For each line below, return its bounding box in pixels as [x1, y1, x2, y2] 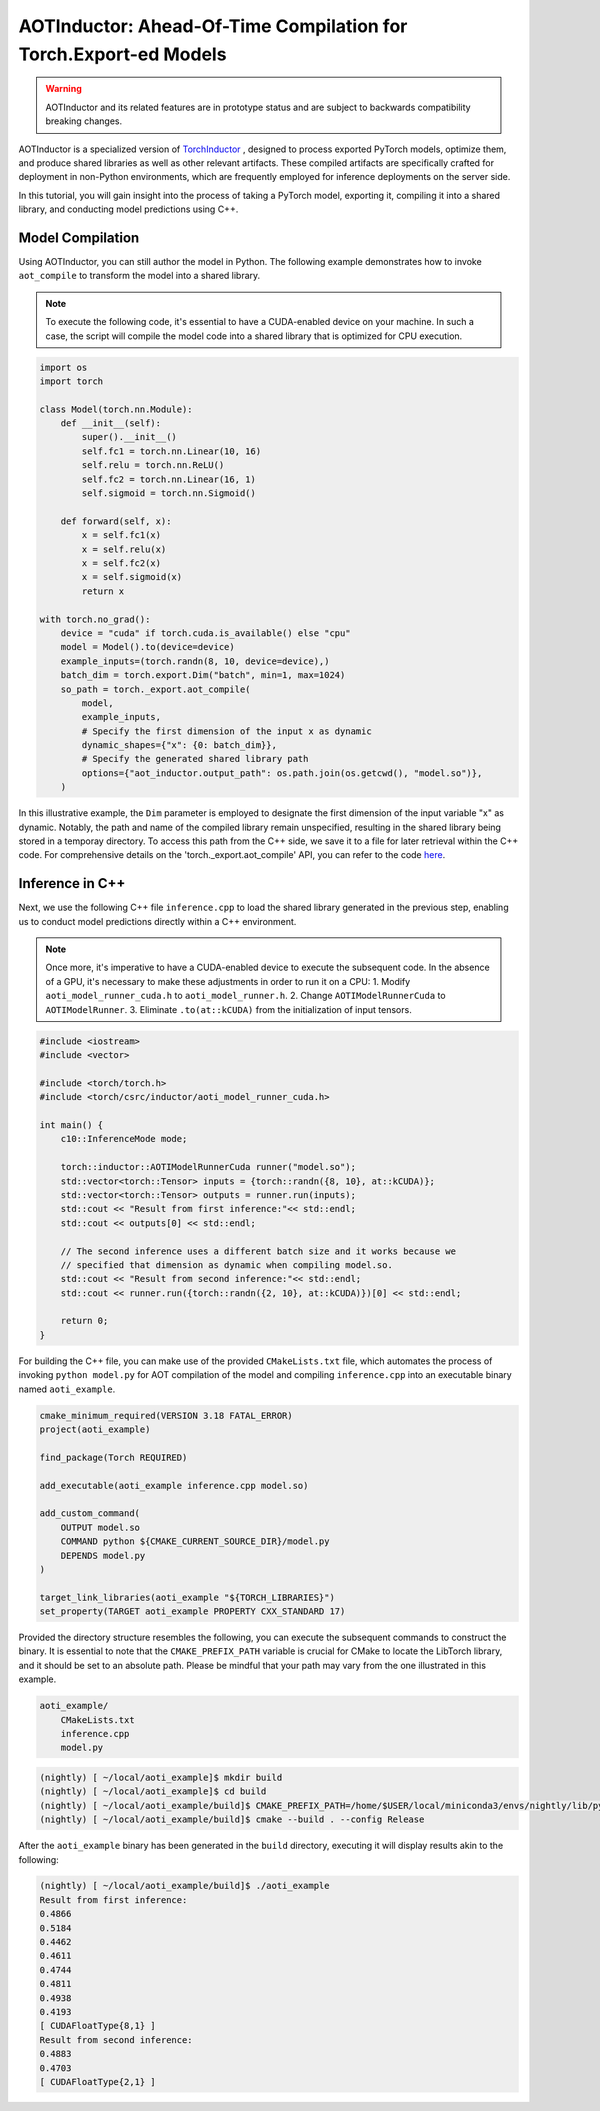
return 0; [60, 1315, 109, 1327]
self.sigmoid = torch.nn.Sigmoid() [81, 488, 257, 499]
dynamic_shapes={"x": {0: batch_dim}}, [81, 740, 277, 751]
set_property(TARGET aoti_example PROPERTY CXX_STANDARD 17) [39, 1606, 346, 1617]
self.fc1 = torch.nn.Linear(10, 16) [81, 445, 262, 457]
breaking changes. [45, 115, 123, 127]
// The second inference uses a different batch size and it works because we [60, 1245, 457, 1257]
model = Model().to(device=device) [60, 641, 235, 653]
